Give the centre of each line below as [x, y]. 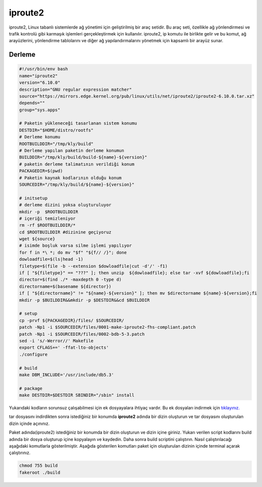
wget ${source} [37, 239]
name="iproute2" [39, 76]
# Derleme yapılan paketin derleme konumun [72, 151]
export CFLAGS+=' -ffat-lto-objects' [64, 348]
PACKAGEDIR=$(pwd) [41, 171]
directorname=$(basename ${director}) [65, 286]
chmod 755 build [39, 466]
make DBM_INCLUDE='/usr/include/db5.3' [66, 375]
